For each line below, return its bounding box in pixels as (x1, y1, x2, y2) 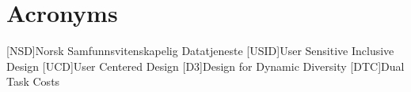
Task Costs (6, 73, 60, 90)
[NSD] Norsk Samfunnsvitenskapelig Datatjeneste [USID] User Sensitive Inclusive (6, 42, 394, 59)
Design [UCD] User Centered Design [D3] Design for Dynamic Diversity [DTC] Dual (6, 57, 405, 74)
